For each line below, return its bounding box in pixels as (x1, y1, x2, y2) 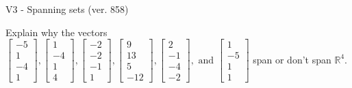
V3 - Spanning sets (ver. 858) (5, 2, 129, 16)
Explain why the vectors (5, 25, 108, 39)
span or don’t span (253, 52, 331, 66)
